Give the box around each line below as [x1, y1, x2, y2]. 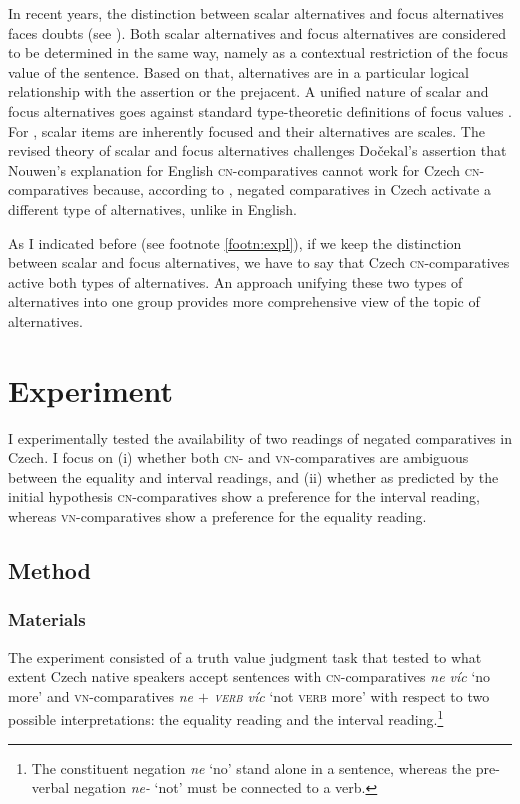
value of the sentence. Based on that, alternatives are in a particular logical [8, 61, 470, 82]
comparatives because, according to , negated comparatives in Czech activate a [8, 179, 491, 200]
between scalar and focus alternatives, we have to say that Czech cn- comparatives [8, 252, 510, 273]
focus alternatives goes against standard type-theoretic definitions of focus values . [8, 100, 512, 121]
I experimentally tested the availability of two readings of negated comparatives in [8, 427, 512, 448]
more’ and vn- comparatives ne [8, 685, 194, 706]
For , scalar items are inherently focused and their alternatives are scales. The [8, 120, 485, 141]
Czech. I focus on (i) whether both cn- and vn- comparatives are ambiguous [8, 447, 469, 468]
